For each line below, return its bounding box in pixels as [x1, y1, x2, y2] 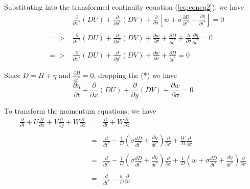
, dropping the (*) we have [94, 69, 177, 80]
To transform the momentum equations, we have [4, 105, 156, 116]
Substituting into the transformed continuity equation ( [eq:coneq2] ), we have [4, 2, 244, 12]
